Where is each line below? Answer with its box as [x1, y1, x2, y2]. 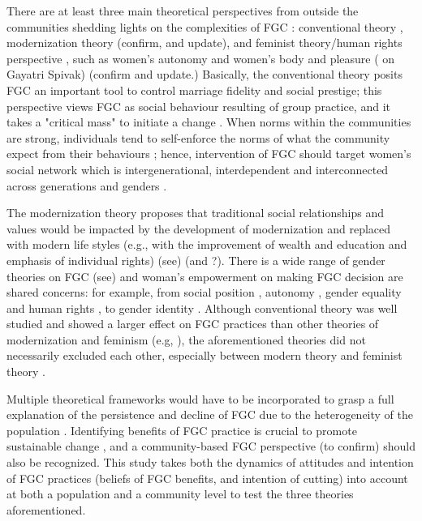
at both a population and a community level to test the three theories [6, 485, 354, 502]
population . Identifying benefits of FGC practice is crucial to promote [6, 421, 357, 438]
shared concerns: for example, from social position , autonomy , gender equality [6, 284, 402, 301]
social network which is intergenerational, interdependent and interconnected [6, 160, 389, 177]
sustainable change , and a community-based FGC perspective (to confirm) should [6, 438, 416, 455]
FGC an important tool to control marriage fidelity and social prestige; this [6, 81, 382, 98]
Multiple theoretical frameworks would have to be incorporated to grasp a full [6, 390, 394, 407]
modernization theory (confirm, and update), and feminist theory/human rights [6, 34, 403, 51]
